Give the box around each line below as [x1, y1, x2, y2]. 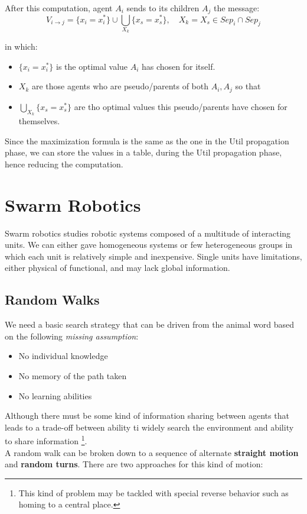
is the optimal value [56, 60, 128, 72]
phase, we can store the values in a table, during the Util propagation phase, [5, 146, 282, 159]
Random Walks [5, 290, 100, 309]
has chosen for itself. [142, 60, 215, 72]
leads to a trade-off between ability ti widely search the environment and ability [5, 421, 294, 433]
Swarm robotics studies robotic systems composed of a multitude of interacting [5, 227, 291, 239]
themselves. [18, 115, 60, 127]
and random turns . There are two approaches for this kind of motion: [5, 458, 263, 470]
